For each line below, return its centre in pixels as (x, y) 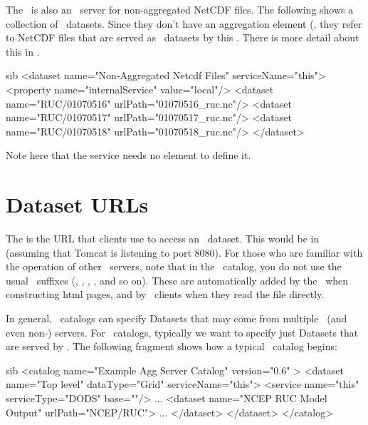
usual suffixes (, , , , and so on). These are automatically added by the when (177, 280)
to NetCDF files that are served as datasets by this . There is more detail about (183, 37)
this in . (23, 51)
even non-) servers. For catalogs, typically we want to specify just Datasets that (182, 332)
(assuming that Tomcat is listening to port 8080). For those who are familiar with (184, 252)
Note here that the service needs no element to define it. (128, 155)
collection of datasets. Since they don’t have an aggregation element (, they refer (184, 23)
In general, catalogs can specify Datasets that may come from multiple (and (177, 318)
